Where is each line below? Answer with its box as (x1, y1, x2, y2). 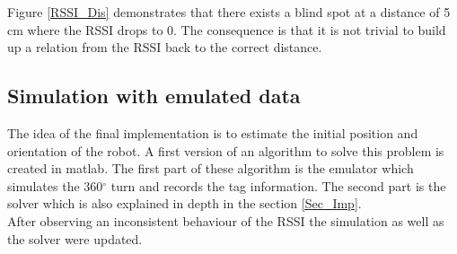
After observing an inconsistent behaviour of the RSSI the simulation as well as (7, 211, 444, 230)
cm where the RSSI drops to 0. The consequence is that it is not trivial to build (7, 20, 446, 39)
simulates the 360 (7, 176, 103, 195)
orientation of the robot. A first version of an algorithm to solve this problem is (7, 141, 444, 160)
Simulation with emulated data (7, 82, 301, 109)
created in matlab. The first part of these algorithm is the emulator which (7, 159, 414, 178)
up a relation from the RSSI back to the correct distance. (7, 38, 322, 57)
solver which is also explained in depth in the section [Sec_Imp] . (7, 194, 362, 213)
